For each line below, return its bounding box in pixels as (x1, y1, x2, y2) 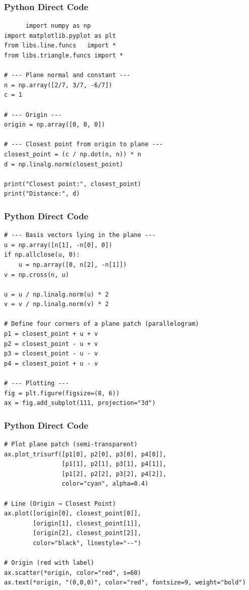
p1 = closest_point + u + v (4, 330, 98, 338)
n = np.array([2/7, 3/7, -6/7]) (4, 81, 112, 89)
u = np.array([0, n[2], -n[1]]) (18, 261, 127, 268)
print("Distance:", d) (4, 190, 80, 198)
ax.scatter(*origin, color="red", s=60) (4, 569, 142, 576)
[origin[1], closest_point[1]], (33, 519, 142, 527)
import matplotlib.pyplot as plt (4, 32, 116, 39)
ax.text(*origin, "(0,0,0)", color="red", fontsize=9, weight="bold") (4, 579, 246, 586)
